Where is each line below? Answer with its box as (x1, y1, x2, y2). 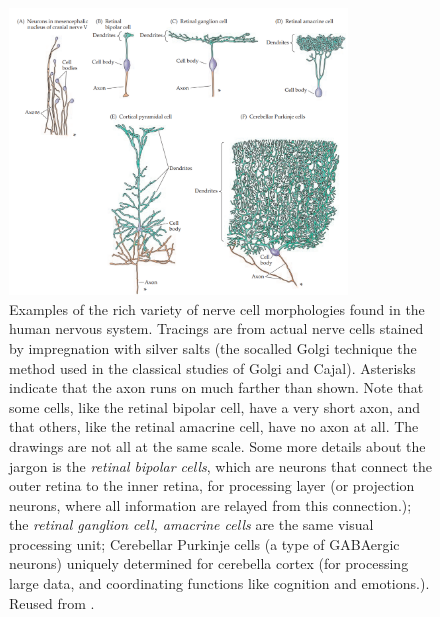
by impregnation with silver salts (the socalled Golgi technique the (9, 337, 417, 358)
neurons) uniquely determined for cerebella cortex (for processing (9, 553, 409, 574)
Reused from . (9, 592, 95, 613)
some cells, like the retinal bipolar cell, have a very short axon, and (9, 396, 421, 417)
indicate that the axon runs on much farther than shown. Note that (9, 377, 424, 398)
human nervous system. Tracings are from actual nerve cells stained (9, 318, 424, 339)
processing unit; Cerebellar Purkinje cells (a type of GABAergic (9, 533, 400, 554)
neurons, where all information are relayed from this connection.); (9, 494, 412, 515)
